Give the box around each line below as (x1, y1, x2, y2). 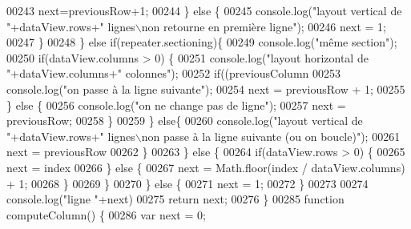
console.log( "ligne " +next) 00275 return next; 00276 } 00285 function (6, 191, 345, 207)
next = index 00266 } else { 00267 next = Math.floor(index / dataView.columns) (6, 159, 405, 175)
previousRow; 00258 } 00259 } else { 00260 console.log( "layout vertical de (6, 112, 363, 129)
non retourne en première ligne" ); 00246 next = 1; (141, 18, 386, 34)
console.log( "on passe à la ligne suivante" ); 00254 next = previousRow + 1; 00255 (6, 80, 405, 97)
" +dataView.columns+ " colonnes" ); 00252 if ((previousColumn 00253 (6, 65, 340, 82)
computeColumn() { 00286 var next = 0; (6, 206, 206, 223)
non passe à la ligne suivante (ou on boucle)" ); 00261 (141, 127, 401, 144)
